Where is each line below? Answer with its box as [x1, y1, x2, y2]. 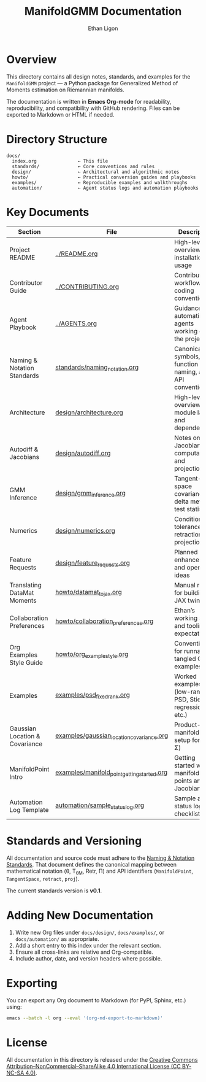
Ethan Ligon [88, 25, 118, 32]
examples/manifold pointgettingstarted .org [55, 768, 167, 778]
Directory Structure [6, 132, 108, 146]
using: [6, 1003, 22, 1011]
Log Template [9, 805, 49, 814]
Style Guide [9, 658, 43, 667]
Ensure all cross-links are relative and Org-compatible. [15, 948, 153, 956]
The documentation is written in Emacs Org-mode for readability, [6, 98, 172, 105]
